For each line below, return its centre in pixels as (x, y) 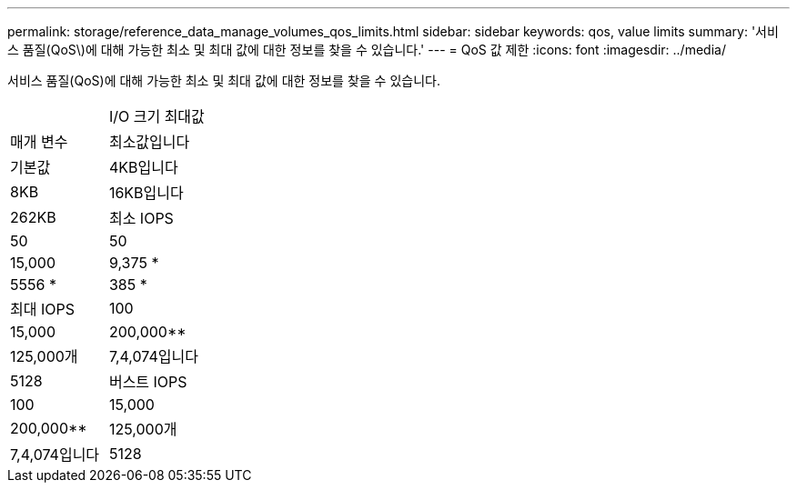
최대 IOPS (42, 309)
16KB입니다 (146, 193)
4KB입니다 (143, 167)
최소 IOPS (141, 218)
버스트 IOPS (148, 382)
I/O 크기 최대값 (156, 116)
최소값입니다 (149, 142)
